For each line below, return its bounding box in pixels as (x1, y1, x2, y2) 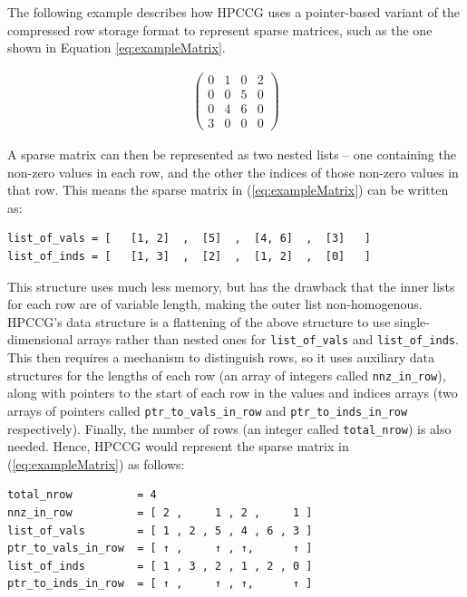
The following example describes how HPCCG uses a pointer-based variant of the (7, 3, 460, 21)
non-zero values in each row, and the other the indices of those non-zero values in (7, 162, 459, 181)
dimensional (7, 330, 73, 349)
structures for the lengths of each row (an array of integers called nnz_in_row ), (7, 365, 446, 384)
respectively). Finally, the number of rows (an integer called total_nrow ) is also (7, 419, 452, 438)
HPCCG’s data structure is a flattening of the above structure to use (7, 312, 391, 331)
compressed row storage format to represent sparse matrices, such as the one (7, 20, 433, 39)
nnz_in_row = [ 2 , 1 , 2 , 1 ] (7, 506, 313, 519)
